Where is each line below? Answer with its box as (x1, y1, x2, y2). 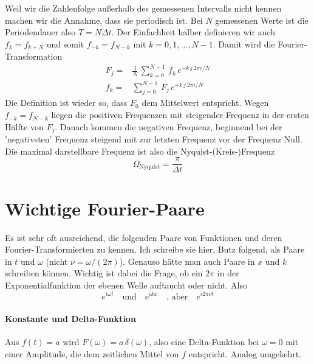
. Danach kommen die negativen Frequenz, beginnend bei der (55, 120, 282, 133)
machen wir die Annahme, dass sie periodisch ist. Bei (5, 13, 203, 26)
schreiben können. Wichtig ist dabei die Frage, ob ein (5, 267, 203, 279)
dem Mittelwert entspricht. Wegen (142, 96, 269, 109)
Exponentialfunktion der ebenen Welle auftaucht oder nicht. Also (5, 278, 248, 291)
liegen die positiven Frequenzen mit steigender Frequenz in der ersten (51, 108, 309, 121)
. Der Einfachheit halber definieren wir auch (111, 26, 276, 38)
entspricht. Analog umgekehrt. (188, 347, 302, 360)
